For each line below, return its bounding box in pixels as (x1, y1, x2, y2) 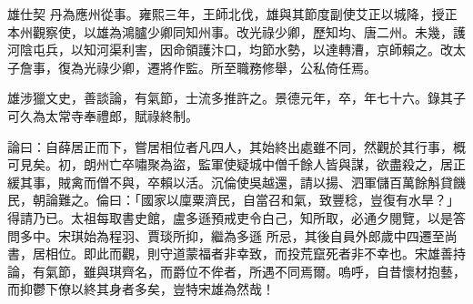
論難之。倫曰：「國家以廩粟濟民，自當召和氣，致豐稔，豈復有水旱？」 (45, 190, 459, 209)
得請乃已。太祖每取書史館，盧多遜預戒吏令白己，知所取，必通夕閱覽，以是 (7, 208, 453, 227)
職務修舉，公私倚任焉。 (236, 57, 377, 76)
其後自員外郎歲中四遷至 (304, 226, 445, 245)
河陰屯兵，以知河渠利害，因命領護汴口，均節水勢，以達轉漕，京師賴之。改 (7, 40, 453, 59)
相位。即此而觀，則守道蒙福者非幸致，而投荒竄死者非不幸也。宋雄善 (45, 244, 453, 263)
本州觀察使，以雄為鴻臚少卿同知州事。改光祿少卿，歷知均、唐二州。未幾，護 (7, 22, 466, 41)
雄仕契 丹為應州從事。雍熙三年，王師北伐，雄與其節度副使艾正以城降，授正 (7, 5, 458, 23)
